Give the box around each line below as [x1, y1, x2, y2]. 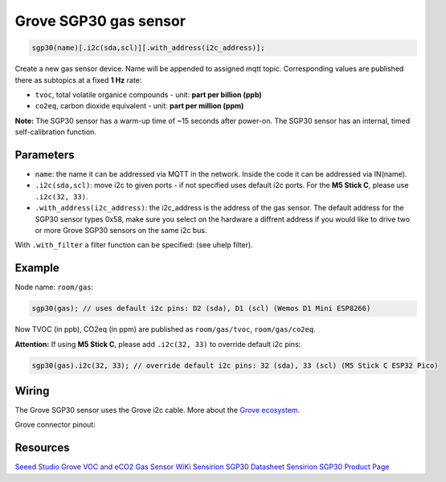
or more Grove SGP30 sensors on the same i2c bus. [35, 225, 208, 235]
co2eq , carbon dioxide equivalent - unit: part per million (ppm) [35, 101, 244, 111]
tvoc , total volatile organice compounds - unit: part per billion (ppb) [35, 89, 263, 100]
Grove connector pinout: [14, 420, 96, 430]
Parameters [14, 148, 75, 161]
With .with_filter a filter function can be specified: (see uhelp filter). [14, 240, 253, 250]
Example [14, 261, 59, 275]
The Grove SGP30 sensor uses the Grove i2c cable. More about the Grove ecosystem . [14, 406, 301, 415]
